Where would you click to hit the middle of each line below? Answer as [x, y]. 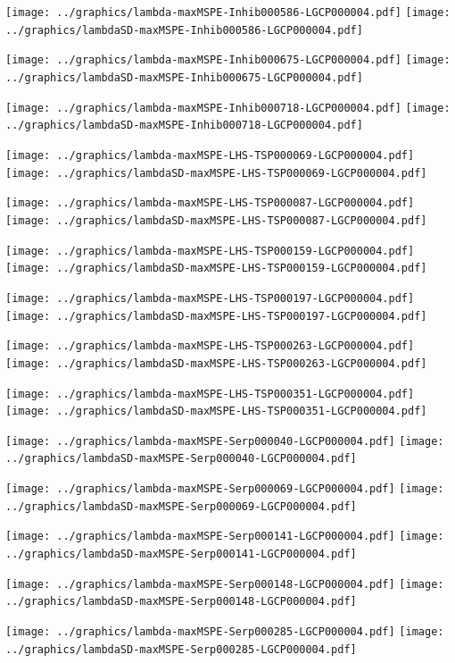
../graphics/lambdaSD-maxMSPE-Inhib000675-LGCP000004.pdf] [184, 77]
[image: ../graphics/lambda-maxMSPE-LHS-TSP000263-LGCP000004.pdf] [210, 346]
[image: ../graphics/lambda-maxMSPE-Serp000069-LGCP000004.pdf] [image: [225, 489]
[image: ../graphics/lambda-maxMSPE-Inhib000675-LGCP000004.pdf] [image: [228, 60]
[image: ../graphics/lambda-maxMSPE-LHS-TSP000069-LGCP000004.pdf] [210, 155]
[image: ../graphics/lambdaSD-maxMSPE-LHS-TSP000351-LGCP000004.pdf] [216, 411]
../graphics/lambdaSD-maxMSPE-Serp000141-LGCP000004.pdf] [181, 554]
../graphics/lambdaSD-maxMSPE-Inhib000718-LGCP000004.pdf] [184, 126]
